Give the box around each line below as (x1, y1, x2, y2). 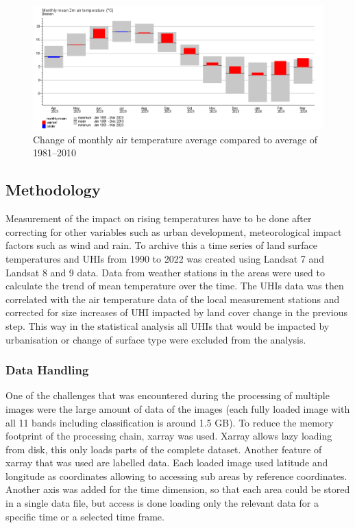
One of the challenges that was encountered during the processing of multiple (5, 388, 330, 403)
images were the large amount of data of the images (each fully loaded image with (5, 401, 350, 416)
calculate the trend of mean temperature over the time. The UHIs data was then (5, 278, 344, 293)
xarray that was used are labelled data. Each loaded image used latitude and (5, 455, 328, 470)
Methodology (5, 179, 101, 200)
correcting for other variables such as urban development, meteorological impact (5, 224, 342, 239)
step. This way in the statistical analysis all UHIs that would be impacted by (5, 318, 330, 333)
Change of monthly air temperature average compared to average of (33, 132, 318, 146)
